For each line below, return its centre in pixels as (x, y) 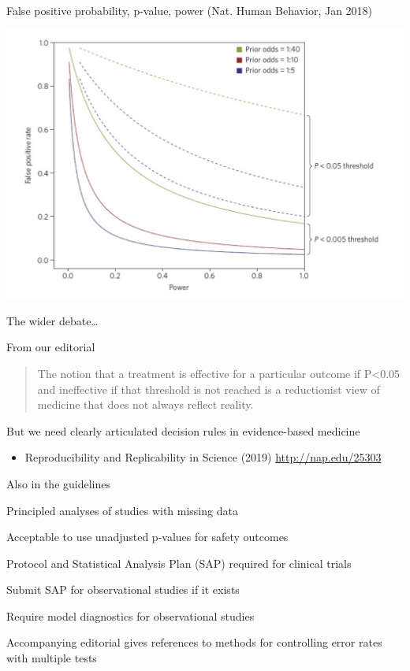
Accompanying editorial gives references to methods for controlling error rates (194, 642)
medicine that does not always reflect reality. (145, 404)
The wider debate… (52, 320)
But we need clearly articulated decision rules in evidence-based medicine (183, 430)
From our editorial (51, 347)
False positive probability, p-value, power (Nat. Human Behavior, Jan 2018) (190, 10)
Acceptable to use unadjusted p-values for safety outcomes (147, 537)
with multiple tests (52, 658)
